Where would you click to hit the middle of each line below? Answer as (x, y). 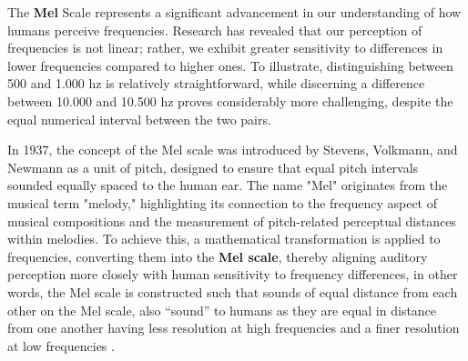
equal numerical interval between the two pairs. (139, 119)
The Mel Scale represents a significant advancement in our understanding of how (234, 12)
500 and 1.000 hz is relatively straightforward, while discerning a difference (216, 83)
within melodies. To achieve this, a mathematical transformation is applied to (224, 239)
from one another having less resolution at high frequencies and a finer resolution (234, 328)
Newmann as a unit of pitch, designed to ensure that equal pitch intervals (213, 167)
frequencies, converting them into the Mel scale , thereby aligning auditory (218, 256)
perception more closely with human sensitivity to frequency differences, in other (233, 274)
